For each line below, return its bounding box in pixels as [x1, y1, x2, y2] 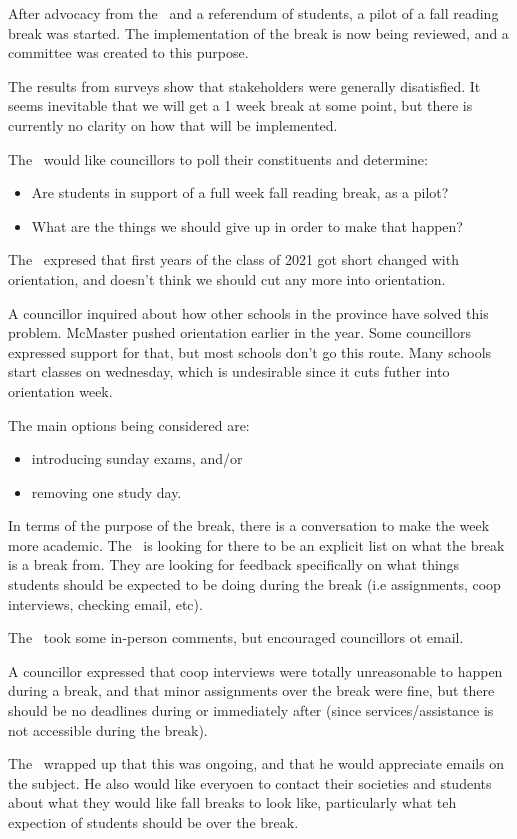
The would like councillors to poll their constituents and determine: [8, 148, 428, 169]
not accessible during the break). [8, 719, 208, 740]
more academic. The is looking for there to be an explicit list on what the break [8, 534, 505, 555]
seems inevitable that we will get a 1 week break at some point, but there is [8, 95, 473, 116]
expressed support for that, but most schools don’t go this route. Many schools [8, 341, 492, 362]
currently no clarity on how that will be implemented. [8, 114, 338, 135]
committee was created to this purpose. [8, 42, 249, 63]
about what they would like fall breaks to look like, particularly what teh [8, 792, 457, 813]
